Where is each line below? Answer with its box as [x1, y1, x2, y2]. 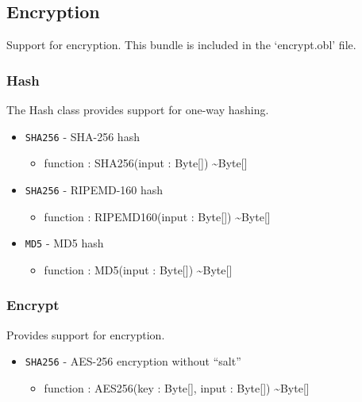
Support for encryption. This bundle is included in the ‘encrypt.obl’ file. [6, 36, 356, 53]
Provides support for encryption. [6, 326, 165, 343]
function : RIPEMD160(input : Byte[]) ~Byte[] [44, 208, 271, 224]
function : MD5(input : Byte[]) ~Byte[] [44, 261, 233, 278]
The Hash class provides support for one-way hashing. [6, 101, 269, 118]
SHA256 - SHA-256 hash [25, 128, 140, 144]
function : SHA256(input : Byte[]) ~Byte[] [44, 155, 248, 171]
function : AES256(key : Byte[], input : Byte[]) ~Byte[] [44, 379, 310, 396]
